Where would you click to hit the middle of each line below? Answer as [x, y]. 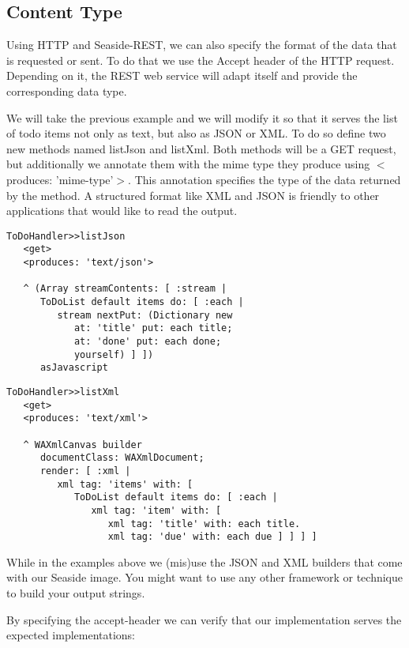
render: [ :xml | [85, 471]
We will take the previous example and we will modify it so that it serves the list [202, 117]
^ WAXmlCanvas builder [83, 445]
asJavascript [74, 368]
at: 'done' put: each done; [148, 341]
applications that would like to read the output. [122, 211]
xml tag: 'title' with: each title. [204, 524]
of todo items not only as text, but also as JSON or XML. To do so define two [196, 133]
